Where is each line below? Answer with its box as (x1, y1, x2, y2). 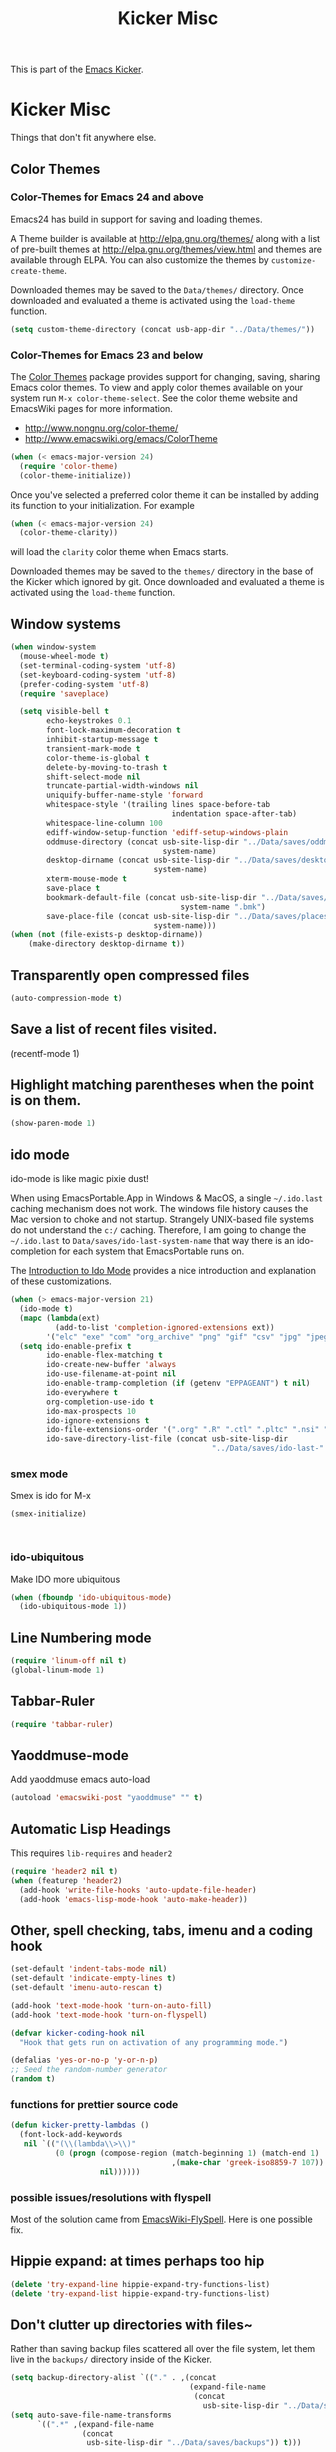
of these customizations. (10, 1275, 112, 1287)
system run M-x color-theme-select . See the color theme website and (10, 392, 298, 404)
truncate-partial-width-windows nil (46, 781, 199, 791)
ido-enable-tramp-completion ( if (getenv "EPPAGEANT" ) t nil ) (46, 1378, 311, 1389)
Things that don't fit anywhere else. (10, 132, 157, 144)
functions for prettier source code (10, 2098, 179, 2111)
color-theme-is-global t (46, 753, 150, 763)
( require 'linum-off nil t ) (10, 1656, 128, 1666)
